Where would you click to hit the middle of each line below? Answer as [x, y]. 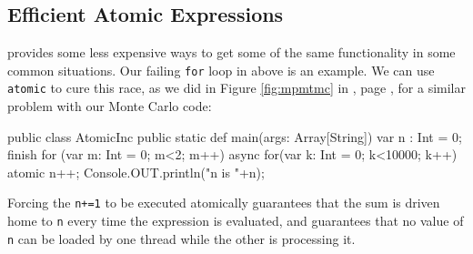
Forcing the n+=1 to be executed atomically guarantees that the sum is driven [224, 203]
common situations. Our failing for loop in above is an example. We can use [221, 70]
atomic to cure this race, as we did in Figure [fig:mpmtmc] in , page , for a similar [236, 88]
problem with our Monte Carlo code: [110, 106]
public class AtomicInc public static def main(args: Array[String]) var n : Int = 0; [235, 136]
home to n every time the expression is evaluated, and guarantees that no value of [236, 221]
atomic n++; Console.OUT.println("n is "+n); [136, 172]
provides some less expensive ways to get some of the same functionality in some [231, 52]
